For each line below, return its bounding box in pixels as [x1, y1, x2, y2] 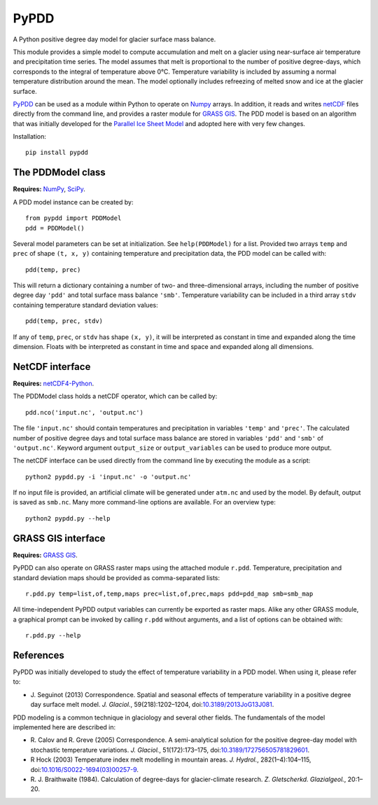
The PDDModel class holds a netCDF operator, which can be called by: [13, 392, 218, 401]
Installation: [13, 132, 47, 141]
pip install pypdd [25, 149, 89, 157]
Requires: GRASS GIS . [13, 551, 78, 559]
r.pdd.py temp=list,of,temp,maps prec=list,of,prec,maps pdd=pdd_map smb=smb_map [25, 589, 314, 598]
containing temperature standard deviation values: [13, 301, 158, 309]
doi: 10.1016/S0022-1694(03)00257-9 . [30, 765, 139, 773]
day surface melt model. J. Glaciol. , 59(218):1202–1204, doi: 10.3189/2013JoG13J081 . [30, 701, 274, 709]
